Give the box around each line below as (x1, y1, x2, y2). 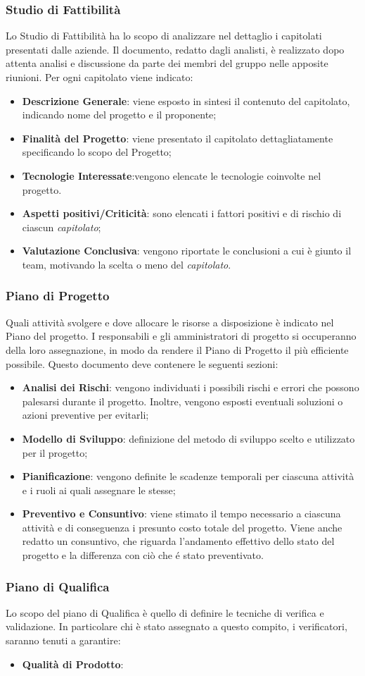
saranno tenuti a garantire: (6, 633, 121, 648)
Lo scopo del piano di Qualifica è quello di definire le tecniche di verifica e (6, 605, 324, 620)
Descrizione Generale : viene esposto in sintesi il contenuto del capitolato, (22, 93, 350, 108)
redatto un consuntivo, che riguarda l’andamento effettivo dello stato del (22, 534, 335, 548)
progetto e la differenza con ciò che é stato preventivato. (22, 548, 264, 563)
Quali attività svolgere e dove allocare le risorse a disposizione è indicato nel (6, 314, 334, 329)
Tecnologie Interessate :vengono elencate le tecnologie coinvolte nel (22, 168, 321, 183)
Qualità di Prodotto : (22, 656, 124, 671)
